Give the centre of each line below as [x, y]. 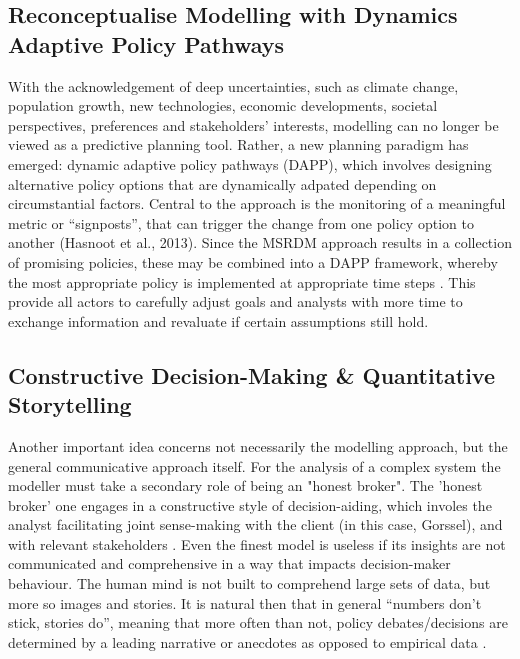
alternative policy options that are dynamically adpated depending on [222, 183]
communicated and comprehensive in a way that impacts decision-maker [229, 563]
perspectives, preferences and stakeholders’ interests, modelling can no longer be [253, 124]
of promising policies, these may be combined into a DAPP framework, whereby [253, 261]
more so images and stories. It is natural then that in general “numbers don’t [245, 602]
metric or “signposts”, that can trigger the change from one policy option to [241, 222]
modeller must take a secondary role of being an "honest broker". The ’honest [245, 485]
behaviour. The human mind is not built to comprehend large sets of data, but [249, 583]
